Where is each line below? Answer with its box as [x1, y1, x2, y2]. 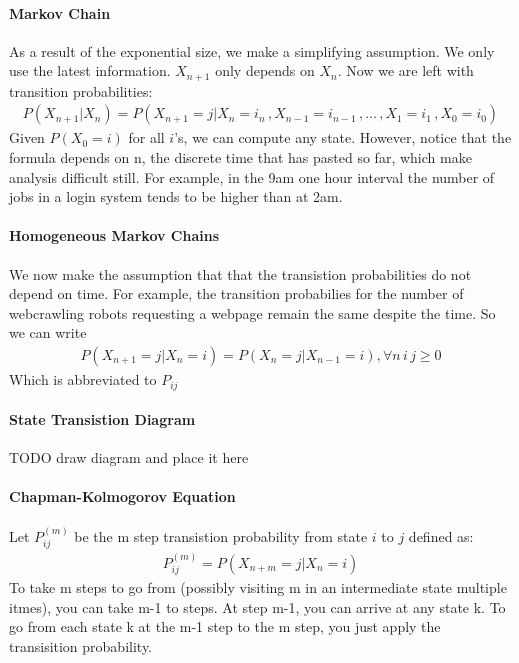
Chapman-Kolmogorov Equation [9, 486, 236, 507]
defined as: [408, 525, 474, 546]
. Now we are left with [337, 60, 474, 81]
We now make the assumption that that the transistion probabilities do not [9, 263, 472, 284]
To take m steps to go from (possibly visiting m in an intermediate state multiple [9, 577, 507, 598]
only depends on [215, 60, 315, 81]
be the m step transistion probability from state [74, 525, 368, 546]
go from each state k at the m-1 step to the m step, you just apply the [9, 616, 441, 637]
